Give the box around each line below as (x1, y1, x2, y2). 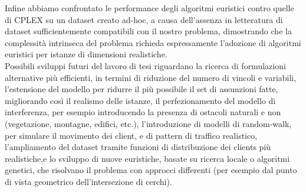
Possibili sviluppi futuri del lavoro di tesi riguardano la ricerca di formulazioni (5, 59, 286, 71)
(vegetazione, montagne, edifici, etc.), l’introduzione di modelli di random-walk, (5, 117, 292, 129)
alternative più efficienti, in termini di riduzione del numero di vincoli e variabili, (5, 71, 297, 83)
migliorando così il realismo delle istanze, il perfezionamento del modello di (5, 94, 276, 106)
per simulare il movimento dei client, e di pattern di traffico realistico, (5, 129, 258, 141)
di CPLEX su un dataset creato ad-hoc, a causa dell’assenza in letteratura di (5, 13, 283, 25)
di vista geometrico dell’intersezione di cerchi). (5, 175, 172, 187)
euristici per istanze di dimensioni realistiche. (5, 48, 167, 60)
